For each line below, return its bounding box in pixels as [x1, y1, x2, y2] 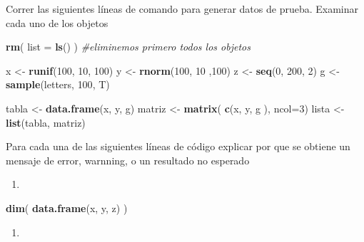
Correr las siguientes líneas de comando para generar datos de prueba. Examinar [6, 1, 359, 16]
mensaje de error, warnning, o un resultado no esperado [6, 152, 250, 167]
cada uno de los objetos [6, 15, 108, 30]
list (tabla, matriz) [6, 115, 86, 130]
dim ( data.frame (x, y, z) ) [6, 200, 128, 215]
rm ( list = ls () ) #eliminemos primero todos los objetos [6, 39, 251, 54]
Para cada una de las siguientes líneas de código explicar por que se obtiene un [6, 139, 350, 154]
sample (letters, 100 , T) [6, 77, 110, 92]
